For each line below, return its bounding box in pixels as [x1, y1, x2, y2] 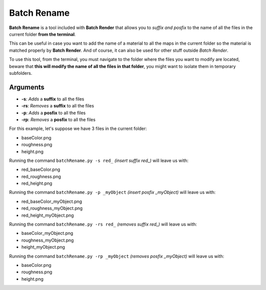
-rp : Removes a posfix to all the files [21, 116, 96, 123]
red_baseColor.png [21, 166, 61, 172]
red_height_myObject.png [21, 212, 74, 218]
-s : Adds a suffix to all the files [21, 96, 85, 102]
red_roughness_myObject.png [21, 205, 83, 211]
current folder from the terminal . [9, 31, 76, 37]
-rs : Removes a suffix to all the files [21, 103, 95, 109]
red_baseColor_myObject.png [21, 198, 82, 204]
